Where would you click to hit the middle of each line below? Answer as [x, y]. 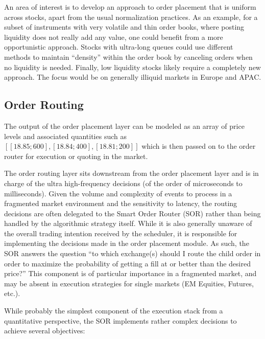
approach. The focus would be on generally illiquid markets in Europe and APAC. [133, 77]
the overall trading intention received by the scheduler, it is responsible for [121, 233]
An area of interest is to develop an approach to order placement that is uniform [130, 7]
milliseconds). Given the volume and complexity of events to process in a [118, 193]
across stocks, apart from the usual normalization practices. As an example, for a [131, 17]
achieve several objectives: [45, 331]
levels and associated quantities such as [65, 136]
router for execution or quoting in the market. [76, 156]
